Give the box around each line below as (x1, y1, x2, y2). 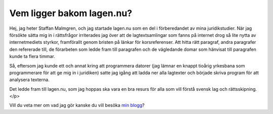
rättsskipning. (228, 86, 257, 92)
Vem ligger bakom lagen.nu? (9, 8, 132, 19)
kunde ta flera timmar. (9, 53, 55, 60)
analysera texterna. (9, 77, 50, 83)
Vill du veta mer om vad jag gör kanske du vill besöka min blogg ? (9, 102, 145, 108)
